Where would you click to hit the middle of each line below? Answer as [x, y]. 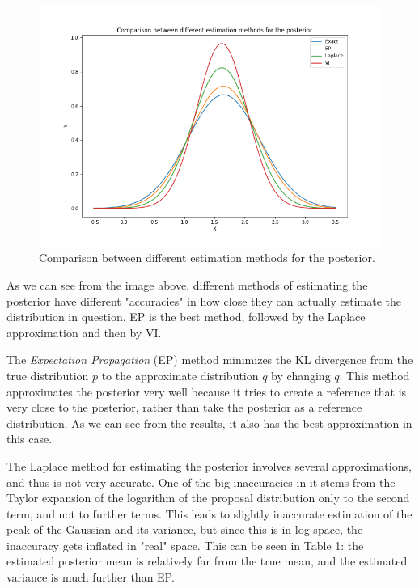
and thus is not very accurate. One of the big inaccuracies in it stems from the [201, 482]
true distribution [48, 375]
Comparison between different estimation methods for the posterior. [207, 258]
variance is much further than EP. [91, 577]
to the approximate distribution [180, 375]
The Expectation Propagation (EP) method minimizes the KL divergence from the [210, 360]
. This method [375, 375]
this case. [30, 439]
